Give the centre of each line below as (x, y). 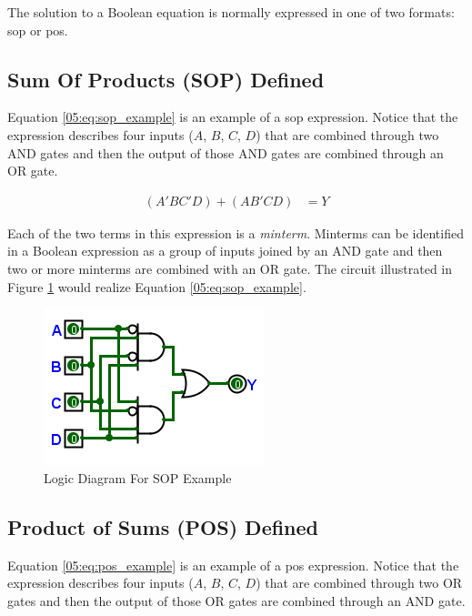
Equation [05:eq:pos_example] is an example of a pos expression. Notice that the (233, 565)
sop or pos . (38, 30)
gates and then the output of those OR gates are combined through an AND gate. (236, 600)
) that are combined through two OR (359, 583)
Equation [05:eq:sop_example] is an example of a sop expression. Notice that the (233, 117)
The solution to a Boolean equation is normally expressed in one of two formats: (231, 12)
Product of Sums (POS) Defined (163, 526)
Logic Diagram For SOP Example (138, 477)
